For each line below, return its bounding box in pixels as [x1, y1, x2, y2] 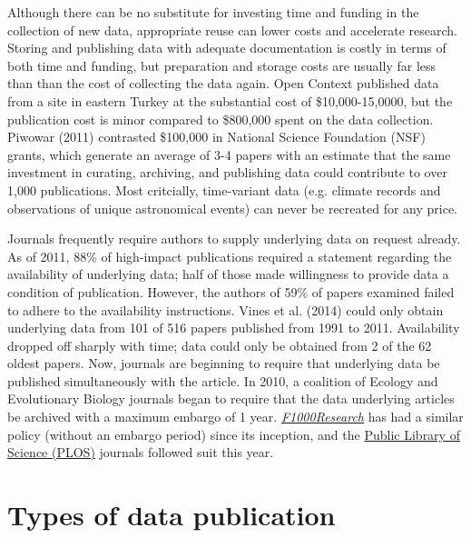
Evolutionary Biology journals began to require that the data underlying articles [7, 389, 455, 408]
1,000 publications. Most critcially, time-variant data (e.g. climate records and [7, 180, 441, 199]
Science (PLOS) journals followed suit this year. [7, 443, 274, 462]
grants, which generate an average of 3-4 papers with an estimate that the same [7, 144, 451, 164]
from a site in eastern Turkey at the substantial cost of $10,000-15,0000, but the [7, 91, 453, 110]
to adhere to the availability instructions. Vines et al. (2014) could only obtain [7, 300, 444, 319]
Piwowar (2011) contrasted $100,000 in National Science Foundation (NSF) [7, 127, 426, 146]
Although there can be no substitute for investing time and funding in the [7, 3, 419, 21]
